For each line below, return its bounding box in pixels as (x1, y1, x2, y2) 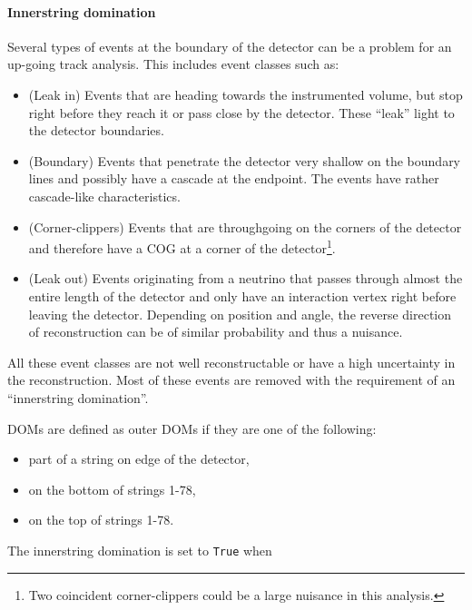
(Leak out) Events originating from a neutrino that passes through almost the (28, 269, 463, 288)
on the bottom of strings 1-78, (28, 479, 196, 498)
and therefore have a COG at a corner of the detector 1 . (28, 236, 336, 257)
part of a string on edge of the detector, (28, 449, 250, 468)
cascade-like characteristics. (28, 186, 181, 205)
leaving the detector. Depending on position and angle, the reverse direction (28, 304, 452, 323)
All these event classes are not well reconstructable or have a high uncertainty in (7, 352, 456, 371)
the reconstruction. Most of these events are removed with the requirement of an (7, 370, 456, 389)
